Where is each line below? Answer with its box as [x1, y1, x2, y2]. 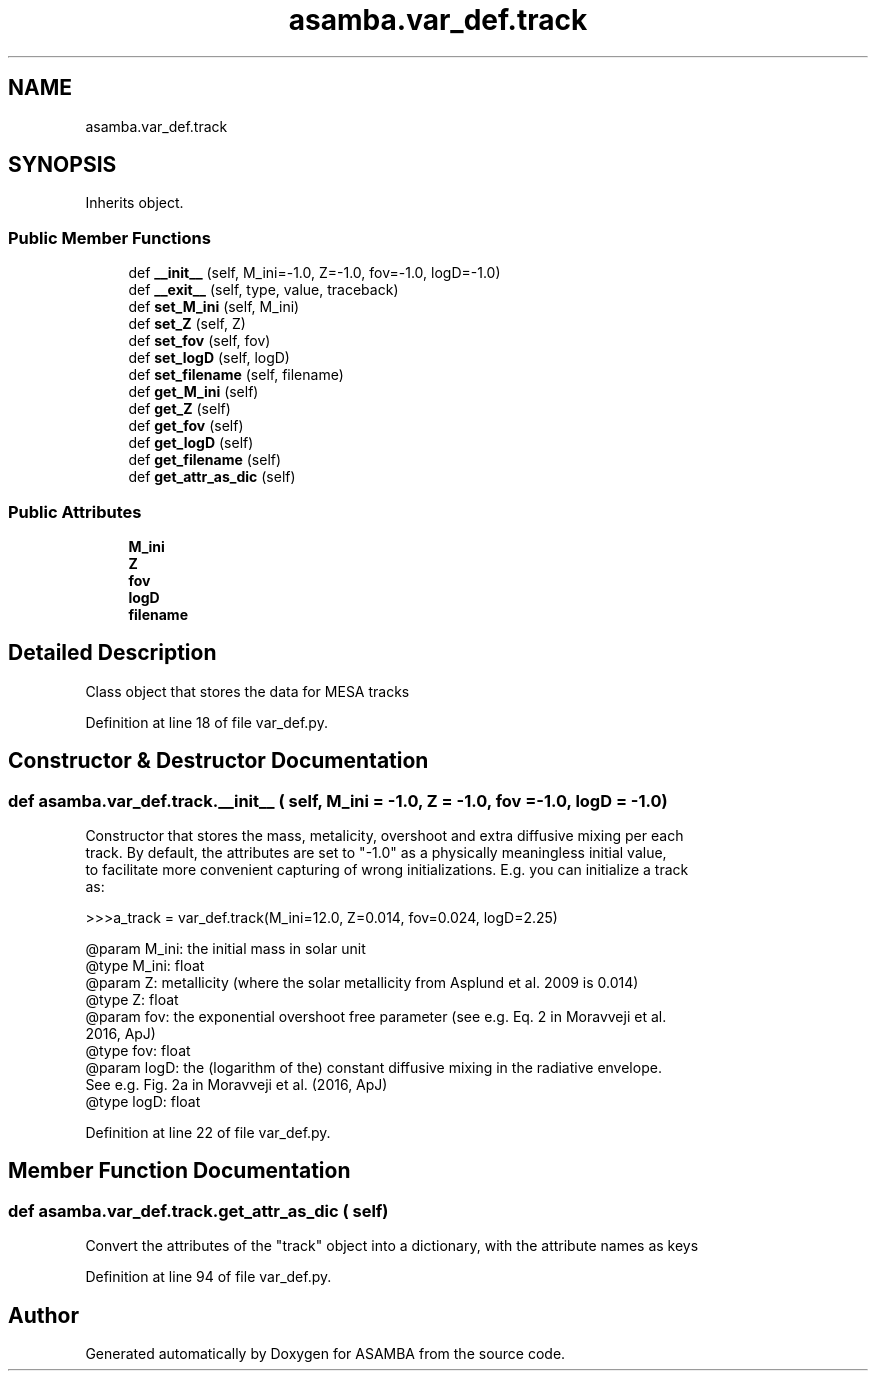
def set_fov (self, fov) [128, 332, 271, 350]
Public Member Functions [8, 227, 211, 248]
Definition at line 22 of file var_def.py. [85, 1124, 331, 1141]
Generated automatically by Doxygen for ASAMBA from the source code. [85, 1345, 566, 1363]
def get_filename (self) [128, 451, 282, 469]
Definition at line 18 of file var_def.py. [85, 713, 328, 731]
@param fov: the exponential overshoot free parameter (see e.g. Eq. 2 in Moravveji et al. [85, 1008, 667, 1025]
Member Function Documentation [8, 1158, 351, 1184]
